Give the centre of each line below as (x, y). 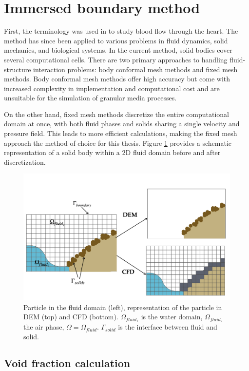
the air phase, (44, 327)
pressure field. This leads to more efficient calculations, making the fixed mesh (121, 133)
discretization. (25, 162)
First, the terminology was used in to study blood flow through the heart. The (121, 31)
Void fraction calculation (67, 362)
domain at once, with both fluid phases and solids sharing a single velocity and (122, 124)
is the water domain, (172, 317)
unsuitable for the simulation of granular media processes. (90, 98)
